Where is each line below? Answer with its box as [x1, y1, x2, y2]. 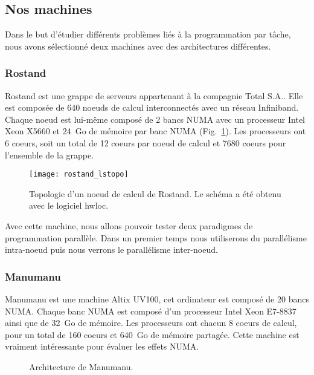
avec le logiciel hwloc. [29, 199, 109, 212]
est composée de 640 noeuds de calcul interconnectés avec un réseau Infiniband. [5, 101, 299, 114]
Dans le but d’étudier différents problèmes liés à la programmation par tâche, [5, 28, 291, 41]
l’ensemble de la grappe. [5, 148, 94, 161]
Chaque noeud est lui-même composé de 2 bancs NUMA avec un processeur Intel [5, 112, 305, 125]
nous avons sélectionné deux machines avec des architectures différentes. [5, 39, 271, 52]
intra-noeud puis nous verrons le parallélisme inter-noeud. [5, 243, 218, 256]
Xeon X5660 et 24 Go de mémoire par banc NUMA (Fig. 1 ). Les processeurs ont [5, 125, 306, 137]
